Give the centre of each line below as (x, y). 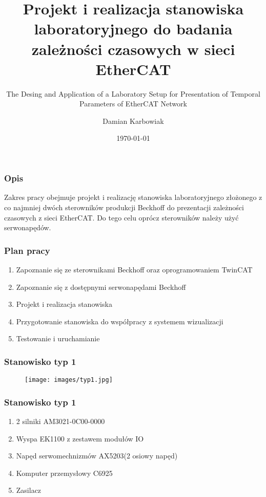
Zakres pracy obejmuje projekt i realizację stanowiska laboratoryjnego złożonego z (133, 197)
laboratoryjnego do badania (133, 29)
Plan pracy (27, 250)
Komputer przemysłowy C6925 (64, 473)
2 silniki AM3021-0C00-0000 (60, 421)
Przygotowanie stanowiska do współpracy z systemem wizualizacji (120, 321)
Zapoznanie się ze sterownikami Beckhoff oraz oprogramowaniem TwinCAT (134, 269)
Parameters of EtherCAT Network (133, 104)
